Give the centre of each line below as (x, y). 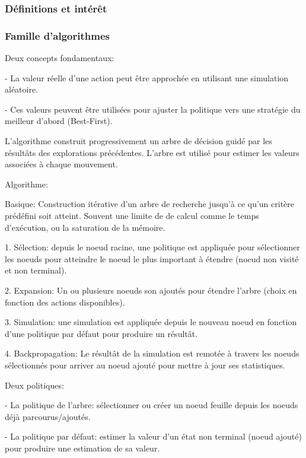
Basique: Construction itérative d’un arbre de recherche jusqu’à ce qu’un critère (150, 204)
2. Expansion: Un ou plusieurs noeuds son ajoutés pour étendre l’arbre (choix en (151, 290)
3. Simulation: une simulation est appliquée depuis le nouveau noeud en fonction (151, 322)
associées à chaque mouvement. (61, 164)
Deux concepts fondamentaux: (60, 58)
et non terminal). (36, 270)
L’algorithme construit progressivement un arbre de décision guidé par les (138, 141)
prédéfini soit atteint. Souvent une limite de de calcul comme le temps (132, 215)
